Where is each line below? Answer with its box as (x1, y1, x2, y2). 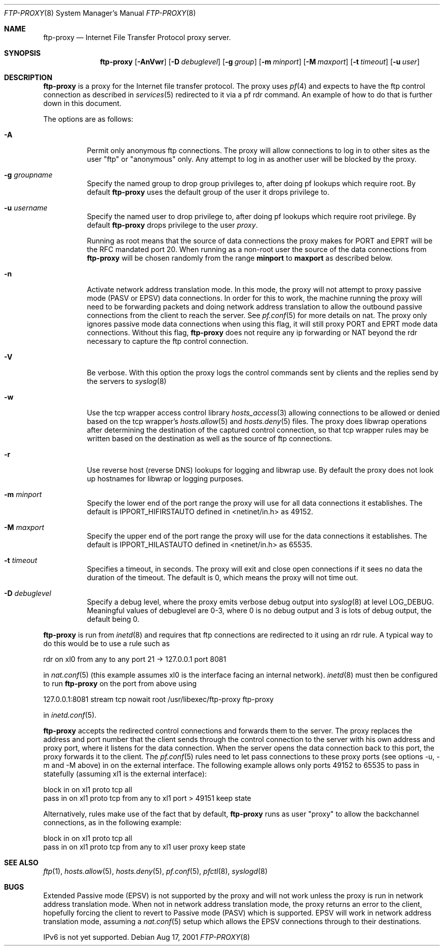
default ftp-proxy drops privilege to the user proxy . (87, 221, 258, 229)
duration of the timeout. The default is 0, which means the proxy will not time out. (87, 573, 358, 582)
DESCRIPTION (4, 73, 53, 82)
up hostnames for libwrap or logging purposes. (87, 474, 244, 483)
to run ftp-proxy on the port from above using (43, 679, 197, 688)
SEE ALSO (4, 858, 39, 867)
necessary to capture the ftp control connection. (87, 337, 248, 345)
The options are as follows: (43, 115, 133, 123)
